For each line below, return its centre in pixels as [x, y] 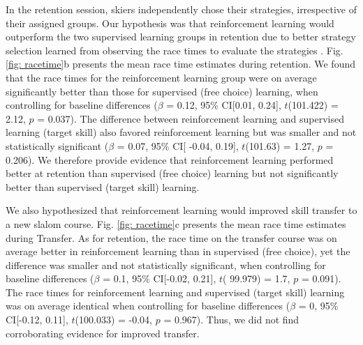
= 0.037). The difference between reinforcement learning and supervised [191, 118]
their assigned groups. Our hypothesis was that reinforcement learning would [170, 23]
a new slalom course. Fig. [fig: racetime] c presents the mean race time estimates [176, 223]
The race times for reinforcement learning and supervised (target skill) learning [175, 292]
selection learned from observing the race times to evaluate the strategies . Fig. [175, 50]
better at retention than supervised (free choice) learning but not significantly [172, 173]
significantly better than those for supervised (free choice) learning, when [162, 91]
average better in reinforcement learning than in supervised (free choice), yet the [178, 251]
